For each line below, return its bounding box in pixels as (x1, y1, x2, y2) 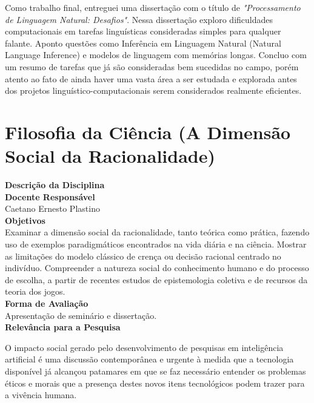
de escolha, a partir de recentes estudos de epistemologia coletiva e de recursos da (5, 273, 308, 286)
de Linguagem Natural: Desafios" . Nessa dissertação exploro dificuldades (5, 13, 273, 25)
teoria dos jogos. (5, 285, 65, 298)
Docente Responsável (5, 190, 95, 203)
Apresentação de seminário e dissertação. (5, 309, 157, 321)
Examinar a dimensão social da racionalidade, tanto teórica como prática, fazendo (5, 226, 310, 238)
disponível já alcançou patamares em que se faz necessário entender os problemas (5, 364, 306, 377)
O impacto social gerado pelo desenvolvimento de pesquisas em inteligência (5, 341, 284, 353)
